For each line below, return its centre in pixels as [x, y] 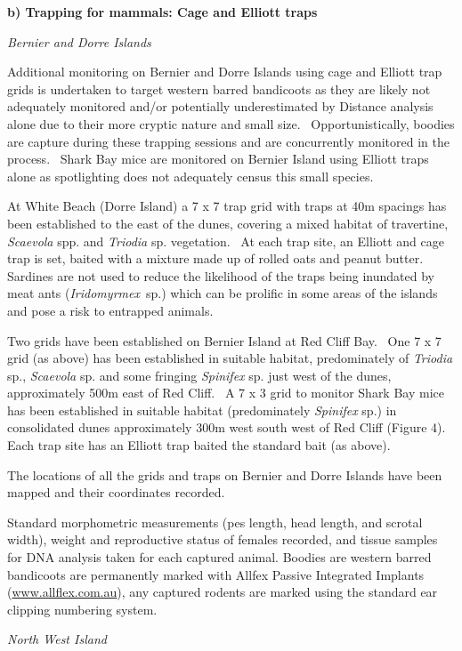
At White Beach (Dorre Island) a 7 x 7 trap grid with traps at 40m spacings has [227, 206]
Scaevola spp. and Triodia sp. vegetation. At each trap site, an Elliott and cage [226, 241]
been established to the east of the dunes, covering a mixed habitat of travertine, [228, 223]
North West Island [57, 639]
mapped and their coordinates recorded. [116, 492]
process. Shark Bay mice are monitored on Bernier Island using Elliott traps [218, 159]
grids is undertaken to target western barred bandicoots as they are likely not [219, 88]
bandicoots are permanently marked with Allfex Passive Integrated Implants [216, 574]
